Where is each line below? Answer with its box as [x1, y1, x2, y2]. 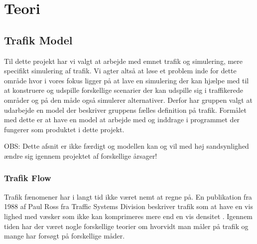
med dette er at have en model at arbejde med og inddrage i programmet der [4, 114, 240, 125]
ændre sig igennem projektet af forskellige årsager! [4, 150, 157, 161]
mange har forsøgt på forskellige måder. [4, 231, 125, 241]
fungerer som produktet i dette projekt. [4, 124, 125, 134]
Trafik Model [4, 32, 73, 47]
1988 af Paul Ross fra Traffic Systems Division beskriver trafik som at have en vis [4, 201, 253, 212]
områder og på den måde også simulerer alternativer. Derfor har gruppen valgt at [4, 94, 253, 105]
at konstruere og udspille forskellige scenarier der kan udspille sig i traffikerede [4, 85, 243, 95]
